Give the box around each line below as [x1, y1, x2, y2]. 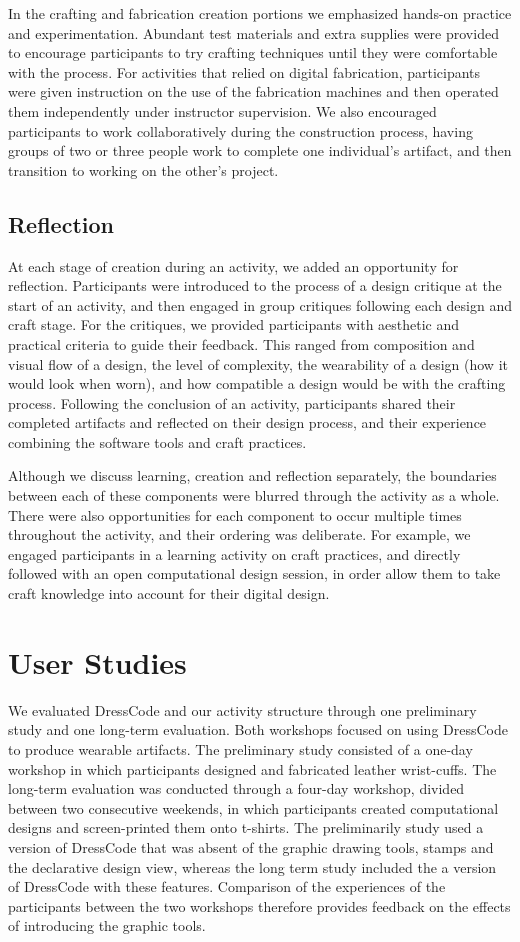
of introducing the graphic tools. [8, 915, 206, 936]
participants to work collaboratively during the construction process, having [8, 120, 473, 141]
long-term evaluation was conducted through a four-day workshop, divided [8, 778, 465, 799]
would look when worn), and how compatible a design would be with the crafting [8, 373, 506, 394]
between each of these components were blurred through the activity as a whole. [8, 485, 500, 506]
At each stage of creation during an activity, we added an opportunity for [8, 255, 459, 276]
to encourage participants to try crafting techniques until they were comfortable [8, 42, 498, 63]
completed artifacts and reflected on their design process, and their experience [8, 412, 487, 433]
